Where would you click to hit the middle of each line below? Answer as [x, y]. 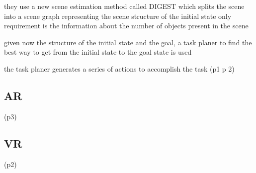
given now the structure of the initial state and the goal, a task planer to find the [128, 42]
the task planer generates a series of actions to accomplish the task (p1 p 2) [119, 68]
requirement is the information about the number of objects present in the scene [126, 26]
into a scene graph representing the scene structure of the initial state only [118, 16]
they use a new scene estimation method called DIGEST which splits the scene [124, 6]
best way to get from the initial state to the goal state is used [98, 52]
